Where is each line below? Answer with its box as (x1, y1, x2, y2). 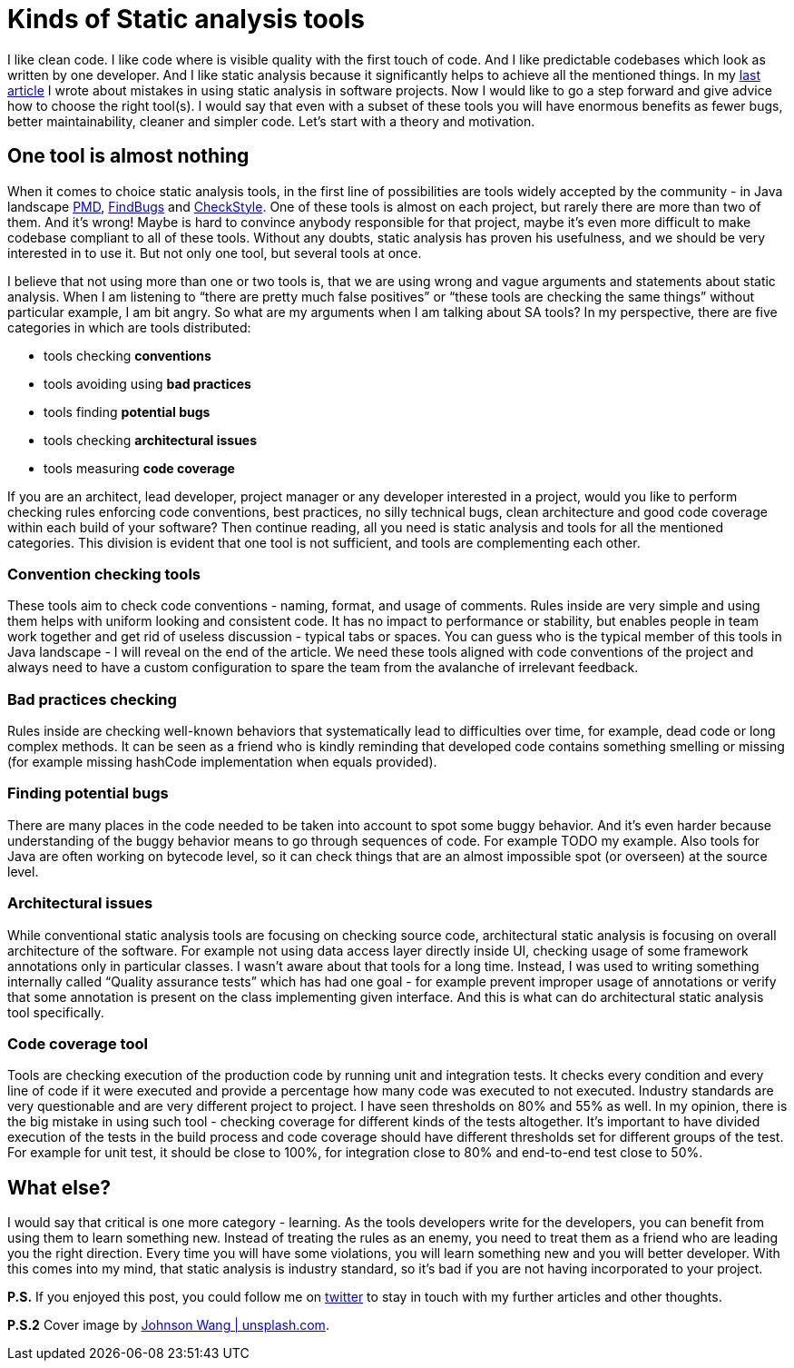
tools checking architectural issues (44, 431, 258, 448)
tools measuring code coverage (44, 460, 235, 476)
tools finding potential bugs (44, 403, 211, 420)
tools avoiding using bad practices (44, 375, 251, 392)
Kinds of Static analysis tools (7, 4, 366, 35)
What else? (7, 1175, 111, 1199)
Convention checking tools (7, 564, 201, 583)
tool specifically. (7, 1004, 104, 1020)
